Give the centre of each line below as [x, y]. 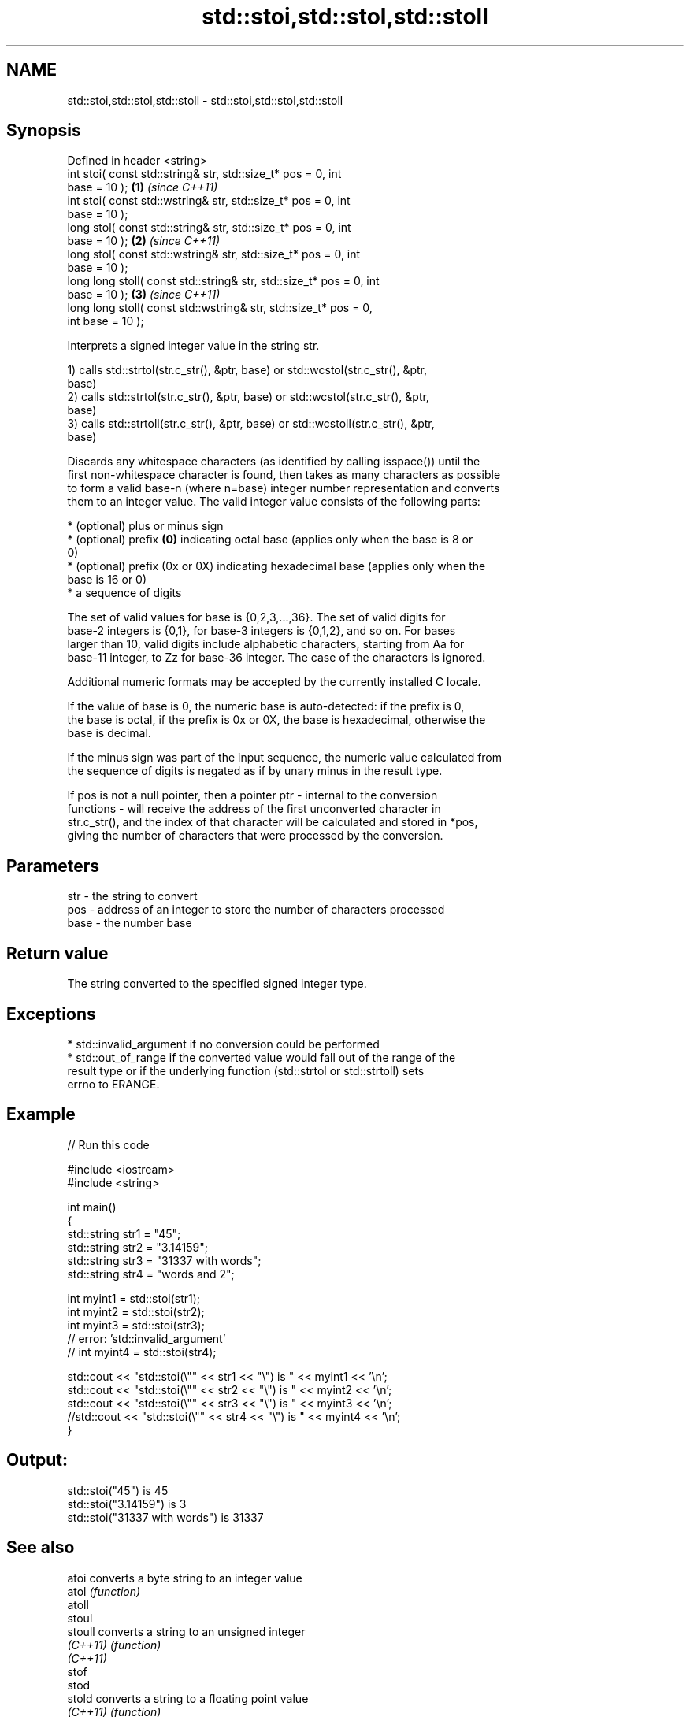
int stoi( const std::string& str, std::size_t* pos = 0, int [204, 174]
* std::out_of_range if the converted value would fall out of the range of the [262, 1057]
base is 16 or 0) [107, 580]
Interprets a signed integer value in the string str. [193, 346]
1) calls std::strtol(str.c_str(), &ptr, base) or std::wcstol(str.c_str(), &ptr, [247, 370]
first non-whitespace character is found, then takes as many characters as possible [284, 475]
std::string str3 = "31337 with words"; [164, 1260]
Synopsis [44, 131]
